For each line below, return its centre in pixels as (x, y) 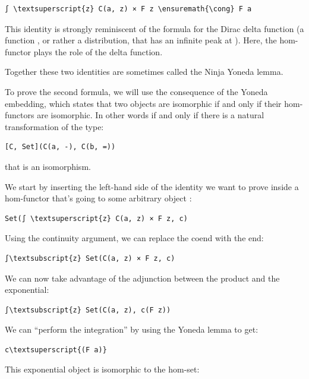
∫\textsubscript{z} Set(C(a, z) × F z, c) (90, 258)
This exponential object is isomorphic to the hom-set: (102, 369)
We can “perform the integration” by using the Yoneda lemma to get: (132, 329)
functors (20, 115)
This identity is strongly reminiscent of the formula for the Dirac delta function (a (154, 28)
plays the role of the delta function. (98, 51)
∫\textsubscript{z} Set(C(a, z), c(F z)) (88, 310)
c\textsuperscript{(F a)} (56, 350)
